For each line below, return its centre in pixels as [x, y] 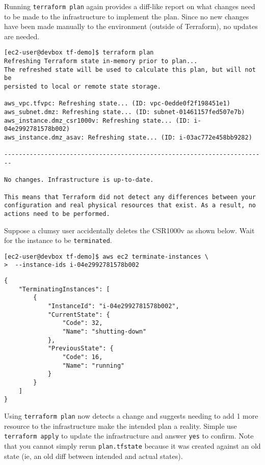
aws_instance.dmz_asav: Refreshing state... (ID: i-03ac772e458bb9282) [128, 138]
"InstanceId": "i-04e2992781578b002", [113, 306]
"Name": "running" [94, 365]
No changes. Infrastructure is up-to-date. [79, 180]
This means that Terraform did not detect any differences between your [130, 197]
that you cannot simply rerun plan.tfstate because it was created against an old [132, 445]
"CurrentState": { [79, 314]
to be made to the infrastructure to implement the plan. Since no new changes [127, 16]
